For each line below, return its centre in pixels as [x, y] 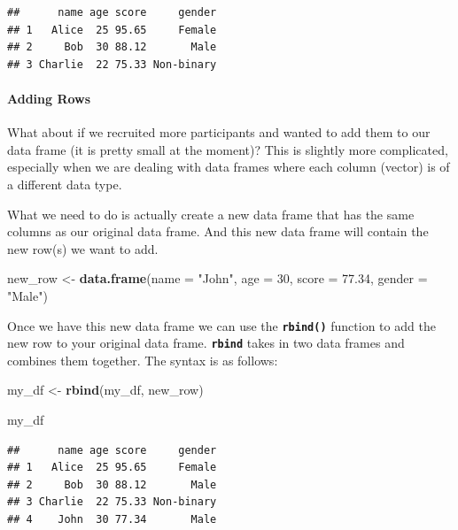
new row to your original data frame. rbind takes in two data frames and [206, 343]
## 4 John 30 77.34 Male [112, 519]
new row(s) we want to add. [83, 248]
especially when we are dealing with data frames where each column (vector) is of [229, 167]
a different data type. [65, 184]
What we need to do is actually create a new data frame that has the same [211, 214]
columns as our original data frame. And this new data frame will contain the [218, 231]
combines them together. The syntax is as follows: [143, 360]
